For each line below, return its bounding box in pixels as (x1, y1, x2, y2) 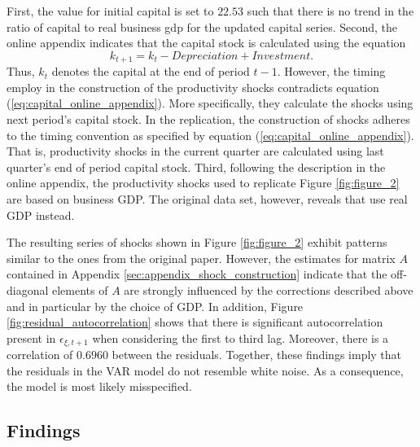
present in (7, 329, 56, 346)
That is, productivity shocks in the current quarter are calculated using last (7, 142, 384, 160)
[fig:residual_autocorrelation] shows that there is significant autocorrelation (7, 313, 383, 331)
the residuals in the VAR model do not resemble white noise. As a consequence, (7, 362, 404, 379)
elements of (52, 281, 108, 298)
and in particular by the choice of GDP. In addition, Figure (7, 297, 304, 314)
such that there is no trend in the (247, 2, 414, 19)
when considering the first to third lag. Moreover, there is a (92, 329, 389, 346)
